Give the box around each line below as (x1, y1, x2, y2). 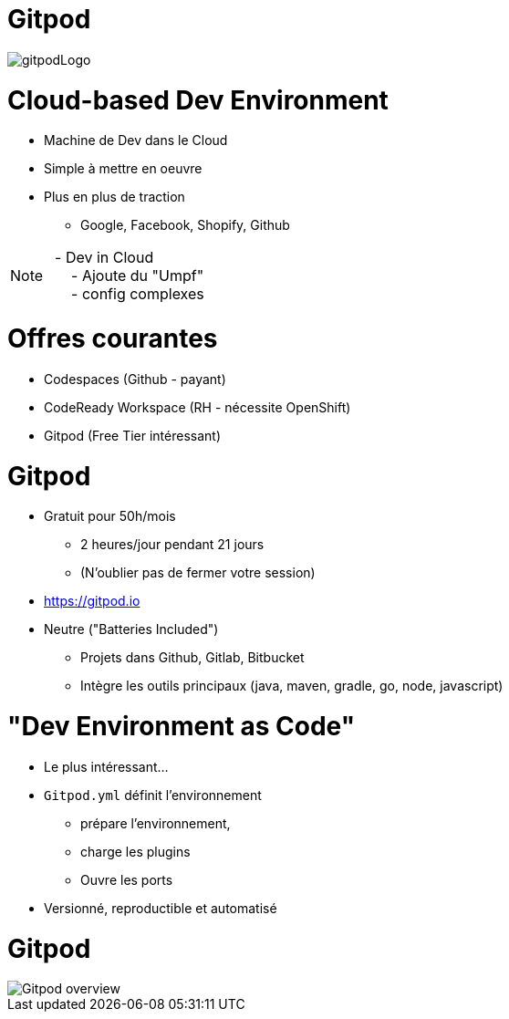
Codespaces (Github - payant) (44, 370, 226, 387)
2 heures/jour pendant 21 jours (80, 536, 265, 553)
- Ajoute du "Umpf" (71, 266, 204, 286)
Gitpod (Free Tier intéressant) (44, 427, 222, 443)
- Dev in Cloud (55, 248, 154, 267)
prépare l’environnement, (80, 815, 231, 831)
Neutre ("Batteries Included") (44, 621, 219, 638)
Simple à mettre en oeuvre (44, 161, 203, 177)
